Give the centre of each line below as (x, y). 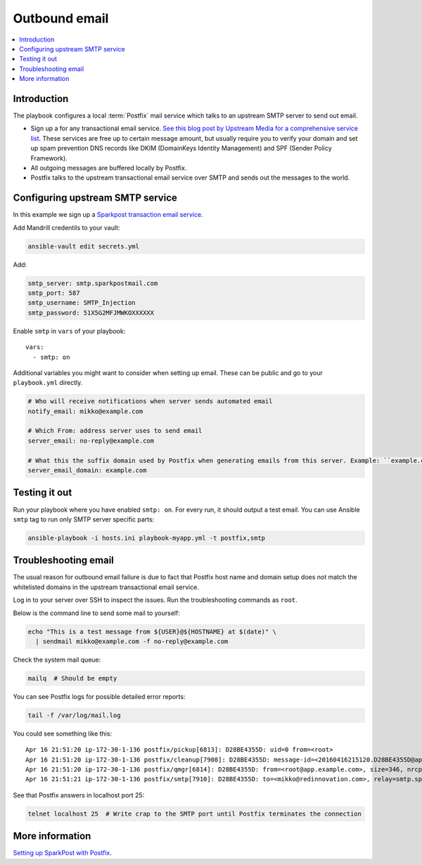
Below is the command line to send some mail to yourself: (97, 613)
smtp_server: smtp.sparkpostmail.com (93, 283)
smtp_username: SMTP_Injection (82, 303)
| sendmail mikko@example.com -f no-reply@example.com (132, 641)
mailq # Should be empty (72, 678)
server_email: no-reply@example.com (91, 441)
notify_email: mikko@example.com (85, 411)
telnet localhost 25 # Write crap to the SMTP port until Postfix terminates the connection (195, 814)
